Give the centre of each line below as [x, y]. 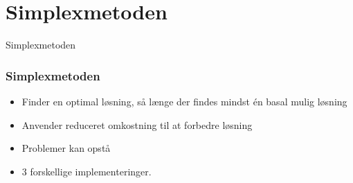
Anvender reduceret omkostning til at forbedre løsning [137, 124]
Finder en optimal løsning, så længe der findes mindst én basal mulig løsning [184, 101]
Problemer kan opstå [66, 148]
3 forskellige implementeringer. [87, 171]
